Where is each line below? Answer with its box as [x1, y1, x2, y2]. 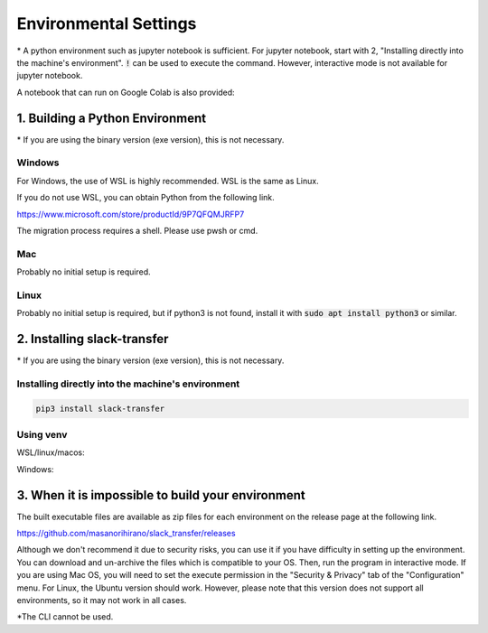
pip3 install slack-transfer [35, 403, 165, 414]
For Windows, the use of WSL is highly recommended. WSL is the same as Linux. [16, 175, 320, 186]
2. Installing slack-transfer [16, 331, 169, 347]
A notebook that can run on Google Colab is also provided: [16, 87, 235, 98]
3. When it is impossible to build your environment [16, 488, 306, 503]
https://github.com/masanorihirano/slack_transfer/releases [16, 528, 236, 539]
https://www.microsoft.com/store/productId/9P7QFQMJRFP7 [16, 209, 245, 219]
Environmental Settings [16, 14, 197, 33]
